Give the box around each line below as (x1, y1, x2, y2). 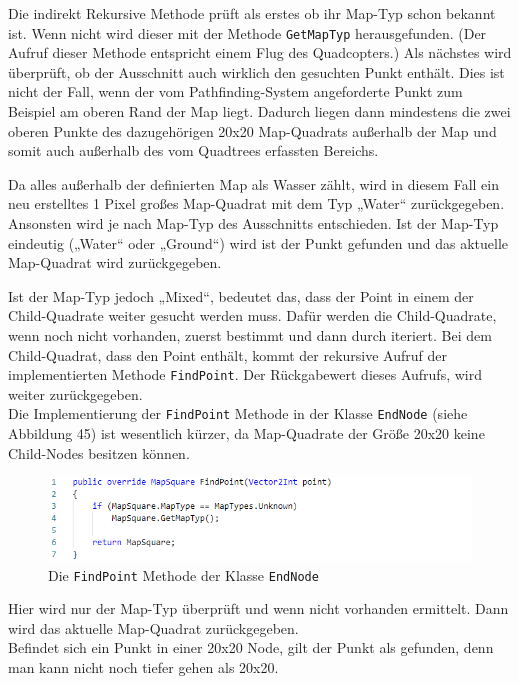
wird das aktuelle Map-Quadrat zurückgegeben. (8, 617, 299, 638)
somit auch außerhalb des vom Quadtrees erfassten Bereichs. (8, 140, 379, 161)
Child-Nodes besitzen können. (8, 442, 190, 463)
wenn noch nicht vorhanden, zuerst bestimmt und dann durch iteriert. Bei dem (8, 324, 492, 345)
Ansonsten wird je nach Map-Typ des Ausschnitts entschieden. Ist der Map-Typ (8, 213, 499, 233)
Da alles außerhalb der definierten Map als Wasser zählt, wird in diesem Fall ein (8, 173, 499, 194)
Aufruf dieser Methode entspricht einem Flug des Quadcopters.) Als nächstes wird (8, 42, 512, 63)
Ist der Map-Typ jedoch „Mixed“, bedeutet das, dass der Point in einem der (8, 285, 474, 306)
